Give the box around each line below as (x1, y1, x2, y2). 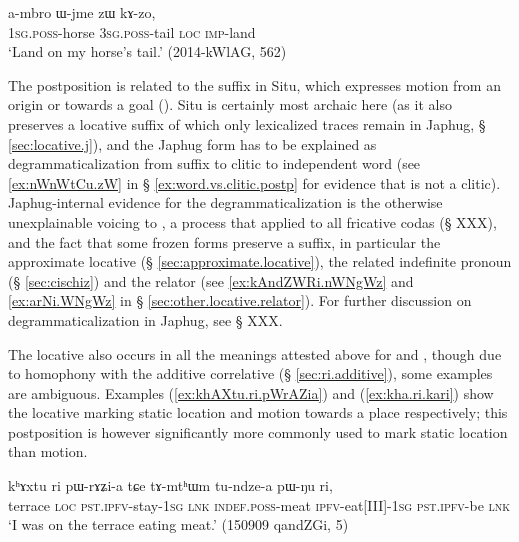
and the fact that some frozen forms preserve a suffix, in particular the (8, 231, 441, 252)
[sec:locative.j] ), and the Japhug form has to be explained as (8, 133, 377, 154)
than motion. (8, 441, 88, 462)
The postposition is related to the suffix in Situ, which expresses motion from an (8, 74, 501, 95)
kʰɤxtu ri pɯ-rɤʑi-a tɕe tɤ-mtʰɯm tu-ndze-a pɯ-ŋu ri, (8, 475, 333, 496)
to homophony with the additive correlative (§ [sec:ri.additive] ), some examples (8, 363, 493, 384)
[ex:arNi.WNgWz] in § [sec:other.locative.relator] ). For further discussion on (8, 290, 472, 311)
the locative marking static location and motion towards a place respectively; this (8, 402, 508, 423)
